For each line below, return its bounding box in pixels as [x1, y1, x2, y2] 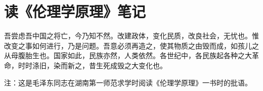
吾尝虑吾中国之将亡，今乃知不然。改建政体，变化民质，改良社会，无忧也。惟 [4, 30, 259, 41]
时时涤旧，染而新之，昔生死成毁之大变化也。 [18, 60, 167, 70]
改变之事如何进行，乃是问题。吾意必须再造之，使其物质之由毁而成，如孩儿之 [4, 40, 259, 51]
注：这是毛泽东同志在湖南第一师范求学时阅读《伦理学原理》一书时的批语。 [4, 77, 252, 87]
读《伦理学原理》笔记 [4, 1, 146, 22]
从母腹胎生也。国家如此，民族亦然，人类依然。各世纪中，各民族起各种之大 [4, 50, 252, 61]
